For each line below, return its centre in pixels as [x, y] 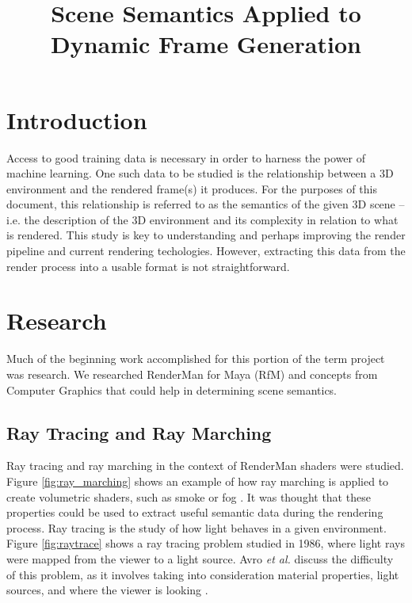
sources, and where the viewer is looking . [107, 590]
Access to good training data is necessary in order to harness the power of [186, 157]
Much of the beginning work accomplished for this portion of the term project [196, 359]
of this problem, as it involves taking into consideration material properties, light [203, 574]
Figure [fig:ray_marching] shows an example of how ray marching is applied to [198, 481]
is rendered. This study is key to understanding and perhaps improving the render [206, 235]
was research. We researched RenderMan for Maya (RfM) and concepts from [192, 374]
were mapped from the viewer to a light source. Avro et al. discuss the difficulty [200, 558]
